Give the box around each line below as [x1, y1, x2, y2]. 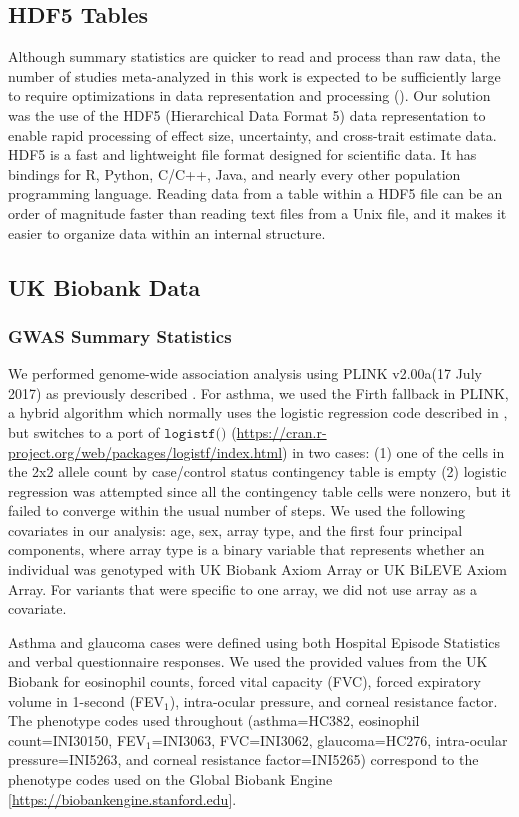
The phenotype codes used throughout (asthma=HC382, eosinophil [8, 710, 420, 731]
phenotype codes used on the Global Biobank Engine [8, 769, 333, 790]
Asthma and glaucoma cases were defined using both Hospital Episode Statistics [8, 631, 500, 652]
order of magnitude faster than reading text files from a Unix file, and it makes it [8, 202, 507, 223]
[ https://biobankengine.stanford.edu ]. [8, 788, 237, 809]
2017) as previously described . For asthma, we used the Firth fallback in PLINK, [8, 382, 509, 403]
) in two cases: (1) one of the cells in [282, 441, 505, 462]
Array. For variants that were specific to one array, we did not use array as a [8, 578, 478, 599]
